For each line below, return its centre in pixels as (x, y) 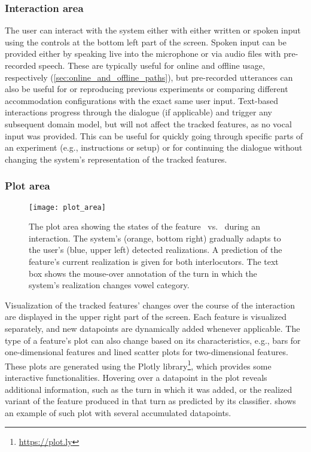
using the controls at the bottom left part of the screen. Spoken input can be (146, 42)
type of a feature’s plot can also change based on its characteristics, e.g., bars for (153, 340)
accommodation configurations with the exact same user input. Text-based (141, 100)
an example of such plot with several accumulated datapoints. (118, 412)
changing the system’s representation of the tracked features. (116, 159)
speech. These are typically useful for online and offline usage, (152, 65)
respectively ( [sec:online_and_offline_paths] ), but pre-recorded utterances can (149, 77)
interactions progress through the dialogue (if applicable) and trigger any (138, 112)
